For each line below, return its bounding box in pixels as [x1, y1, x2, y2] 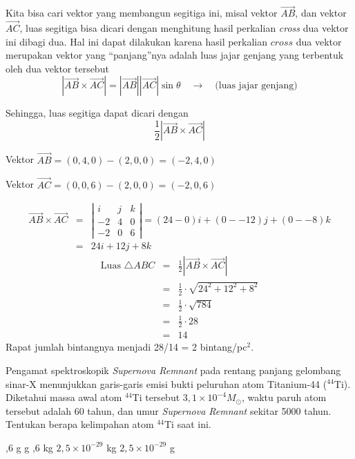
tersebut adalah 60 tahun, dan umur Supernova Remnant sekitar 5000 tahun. [6, 403, 332, 418]
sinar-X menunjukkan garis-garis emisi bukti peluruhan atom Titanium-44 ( [6, 376, 327, 391]
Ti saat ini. [164, 417, 211, 431]
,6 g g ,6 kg [6, 440, 53, 454]
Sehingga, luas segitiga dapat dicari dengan [6, 106, 189, 120]
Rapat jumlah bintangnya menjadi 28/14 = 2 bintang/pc [6, 340, 247, 354]
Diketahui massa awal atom [6, 390, 122, 404]
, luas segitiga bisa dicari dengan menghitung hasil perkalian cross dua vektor [19, 21, 349, 35]
